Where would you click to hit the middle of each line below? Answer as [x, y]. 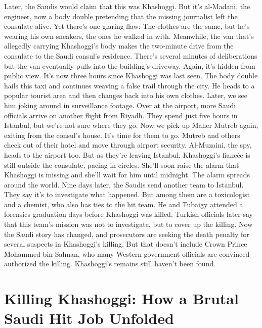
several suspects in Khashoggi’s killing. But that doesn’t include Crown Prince [126, 244]
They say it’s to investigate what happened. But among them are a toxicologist [127, 194]
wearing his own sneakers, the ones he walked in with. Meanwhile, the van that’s [129, 36]
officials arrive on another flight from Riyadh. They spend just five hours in [121, 115]
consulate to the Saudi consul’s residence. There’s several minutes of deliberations [131, 55]
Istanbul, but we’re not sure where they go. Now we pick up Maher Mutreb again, [131, 125]
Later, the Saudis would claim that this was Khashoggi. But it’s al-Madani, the [127, 6]
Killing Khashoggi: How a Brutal [121, 298]
